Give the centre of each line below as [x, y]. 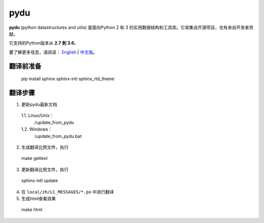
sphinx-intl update [40, 180]
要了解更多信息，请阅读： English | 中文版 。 [53, 52]
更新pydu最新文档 [39, 105]
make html [32, 210]
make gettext [34, 158]
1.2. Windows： [37, 129]
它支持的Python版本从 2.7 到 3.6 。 [44, 43]
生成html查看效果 [39, 199]
